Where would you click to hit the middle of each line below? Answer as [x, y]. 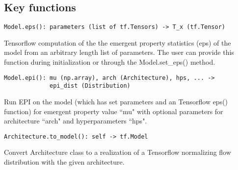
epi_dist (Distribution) [90, 86]
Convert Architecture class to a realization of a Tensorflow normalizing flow [118, 152]
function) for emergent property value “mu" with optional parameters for [114, 111]
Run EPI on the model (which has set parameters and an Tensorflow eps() [116, 101]
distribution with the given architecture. [64, 161]
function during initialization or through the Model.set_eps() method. [110, 62]
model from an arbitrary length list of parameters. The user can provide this [119, 52]
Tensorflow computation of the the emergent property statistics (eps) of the [118, 42]
